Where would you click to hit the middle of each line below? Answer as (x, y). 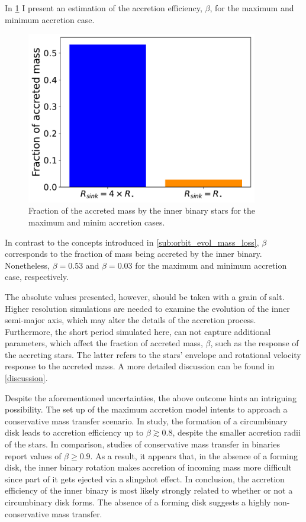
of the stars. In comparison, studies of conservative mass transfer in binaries (142, 444)
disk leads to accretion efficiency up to (74, 432)
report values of (33, 455)
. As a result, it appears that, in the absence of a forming (194, 455)
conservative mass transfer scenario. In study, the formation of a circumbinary (146, 420)
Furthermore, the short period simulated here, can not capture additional (138, 331)
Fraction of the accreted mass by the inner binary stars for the (142, 210)
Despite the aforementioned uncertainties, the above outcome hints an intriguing (151, 397)
